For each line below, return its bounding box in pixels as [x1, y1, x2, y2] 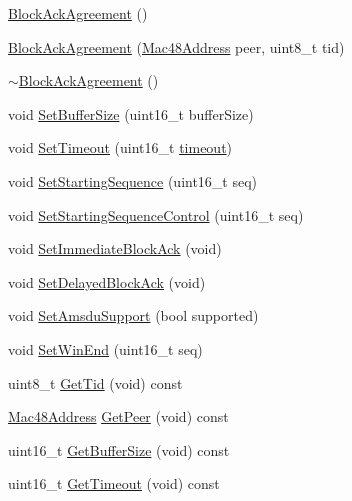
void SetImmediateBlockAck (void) [8, 238, 222, 259]
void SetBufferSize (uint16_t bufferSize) [8, 103, 254, 124]
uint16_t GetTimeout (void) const [8, 473, 220, 494]
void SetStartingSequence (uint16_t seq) [8, 170, 258, 191]
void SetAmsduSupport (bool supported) [8, 305, 259, 326]
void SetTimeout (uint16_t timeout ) [8, 137, 233, 158]
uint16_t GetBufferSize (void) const [8, 439, 230, 460]
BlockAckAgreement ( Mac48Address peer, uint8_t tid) [8, 36, 345, 57]
